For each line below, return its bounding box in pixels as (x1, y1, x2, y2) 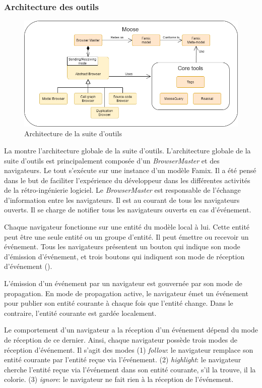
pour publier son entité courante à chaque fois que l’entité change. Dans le (4, 298, 233, 308)
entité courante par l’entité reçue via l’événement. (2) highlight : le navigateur (4, 354, 241, 365)
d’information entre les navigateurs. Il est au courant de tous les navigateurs (4, 194, 240, 205)
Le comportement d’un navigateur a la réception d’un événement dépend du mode (4, 324, 258, 335)
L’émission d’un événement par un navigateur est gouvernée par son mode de (4, 278, 242, 289)
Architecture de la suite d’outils (24, 128, 122, 139)
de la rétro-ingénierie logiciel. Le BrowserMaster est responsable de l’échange (4, 185, 241, 195)
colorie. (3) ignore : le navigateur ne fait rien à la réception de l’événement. (4, 374, 234, 384)
